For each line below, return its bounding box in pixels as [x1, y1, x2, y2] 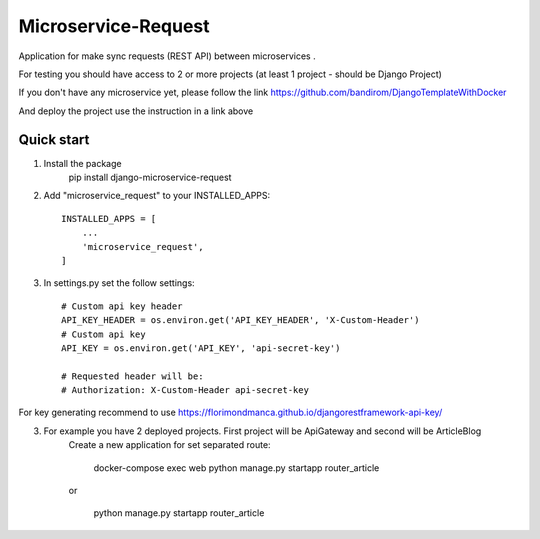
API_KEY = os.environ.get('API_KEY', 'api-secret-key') [61, 342, 341, 354]
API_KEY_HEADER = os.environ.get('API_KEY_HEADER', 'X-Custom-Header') [61, 315, 420, 326]
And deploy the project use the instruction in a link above [18, 105, 254, 117]
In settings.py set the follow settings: [43, 277, 195, 289]
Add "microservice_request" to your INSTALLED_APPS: [43, 190, 271, 202]
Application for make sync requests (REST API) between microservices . [18, 50, 316, 62]
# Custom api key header [61, 300, 183, 312]
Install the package [43, 157, 122, 169]
